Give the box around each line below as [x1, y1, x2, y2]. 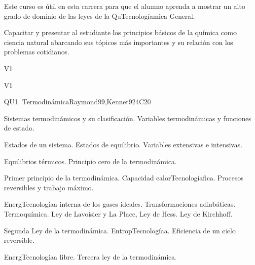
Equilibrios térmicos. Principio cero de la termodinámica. [4, 156, 177, 166]
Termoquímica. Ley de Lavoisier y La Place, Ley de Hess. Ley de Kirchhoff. [4, 208, 233, 219]
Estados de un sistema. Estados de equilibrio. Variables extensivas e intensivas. [4, 139, 243, 149]
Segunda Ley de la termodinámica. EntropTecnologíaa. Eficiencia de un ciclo [4, 225, 236, 235]
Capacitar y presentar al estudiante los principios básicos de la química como [4, 27, 237, 38]
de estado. [4, 123, 35, 133]
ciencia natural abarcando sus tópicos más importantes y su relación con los [4, 37, 233, 47]
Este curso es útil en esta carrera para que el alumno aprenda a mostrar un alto [4, 1, 245, 11]
